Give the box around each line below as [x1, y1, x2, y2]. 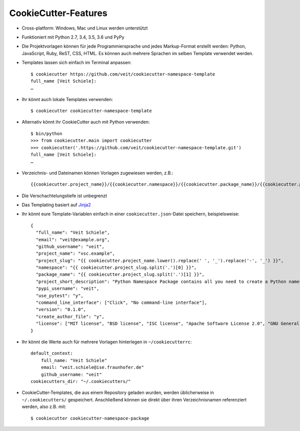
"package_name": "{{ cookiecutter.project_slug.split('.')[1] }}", [35, 272, 205, 277]
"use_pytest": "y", [35, 293, 83, 298]
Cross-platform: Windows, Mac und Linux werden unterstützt [21, 25, 148, 31]
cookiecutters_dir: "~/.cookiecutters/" [30, 378, 131, 384]
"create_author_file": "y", [35, 313, 105, 319]
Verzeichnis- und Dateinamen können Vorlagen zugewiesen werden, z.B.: [21, 170, 173, 176]
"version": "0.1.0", [35, 307, 86, 312]
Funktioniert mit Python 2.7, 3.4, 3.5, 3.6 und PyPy [21, 34, 124, 40]
